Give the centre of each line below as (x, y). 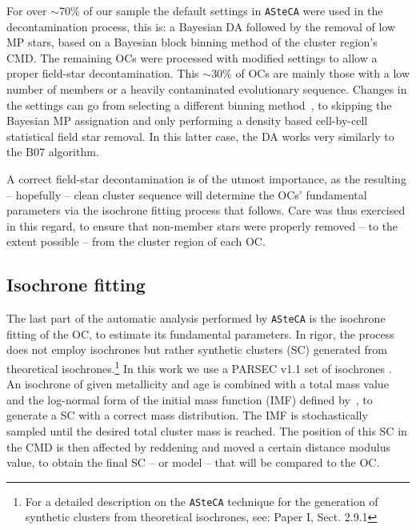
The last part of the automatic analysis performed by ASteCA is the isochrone (196, 318)
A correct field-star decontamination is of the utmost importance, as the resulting (206, 179)
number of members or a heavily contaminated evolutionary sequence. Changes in (207, 89)
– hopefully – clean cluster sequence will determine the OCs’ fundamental (187, 194)
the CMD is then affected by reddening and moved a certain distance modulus (198, 446)
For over (27, 10)
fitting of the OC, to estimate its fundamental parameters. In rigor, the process (200, 333)
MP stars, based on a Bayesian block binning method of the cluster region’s (192, 42)
